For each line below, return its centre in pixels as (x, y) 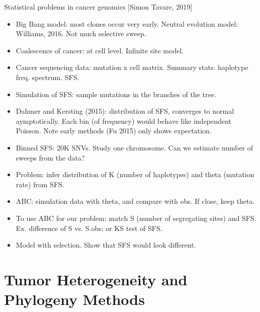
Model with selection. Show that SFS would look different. (106, 245)
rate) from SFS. (40, 184)
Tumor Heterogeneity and (96, 279)
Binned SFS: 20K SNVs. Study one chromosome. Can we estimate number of (135, 147)
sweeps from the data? (50, 157)
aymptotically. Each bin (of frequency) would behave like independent (123, 121)
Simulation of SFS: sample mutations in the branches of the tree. (116, 94)
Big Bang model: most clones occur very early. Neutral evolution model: (127, 23)
